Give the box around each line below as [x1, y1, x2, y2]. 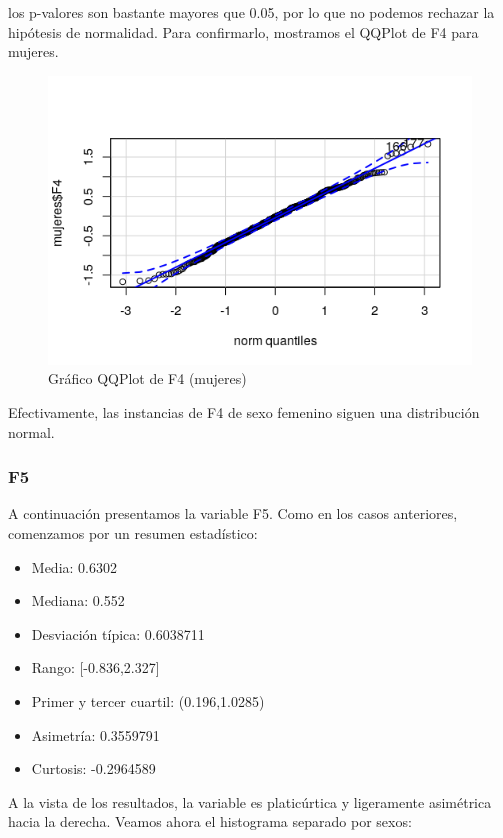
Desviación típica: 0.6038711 [31, 623, 205, 644]
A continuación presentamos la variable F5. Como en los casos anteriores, [8, 503, 458, 524]
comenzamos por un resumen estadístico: [8, 522, 258, 543]
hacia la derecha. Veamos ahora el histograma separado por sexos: [8, 811, 412, 832]
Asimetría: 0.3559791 [31, 724, 160, 745]
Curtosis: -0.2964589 [31, 758, 156, 779]
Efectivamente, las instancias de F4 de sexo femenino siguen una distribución [8, 401, 480, 422]
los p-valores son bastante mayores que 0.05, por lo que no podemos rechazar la [8, 2, 495, 22]
